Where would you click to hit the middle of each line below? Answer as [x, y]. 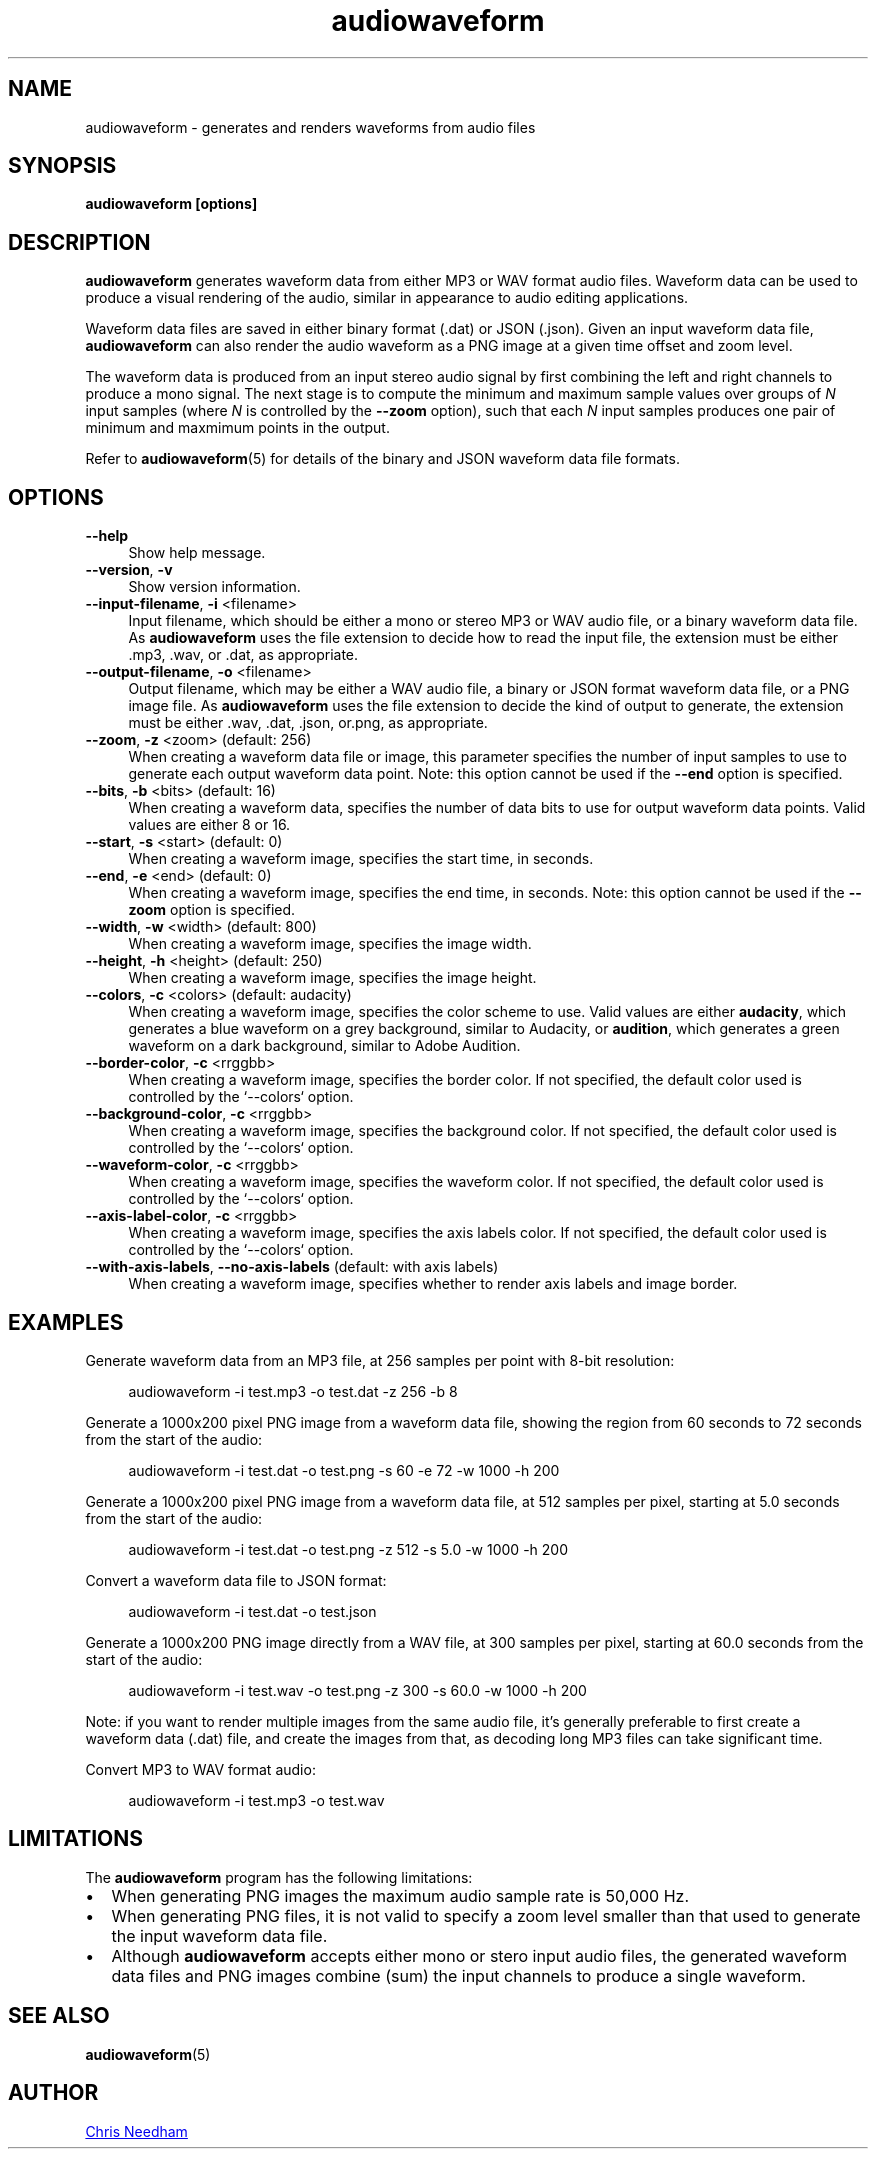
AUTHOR [53, 2093]
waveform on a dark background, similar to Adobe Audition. [324, 1046]
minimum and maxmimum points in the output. [237, 428]
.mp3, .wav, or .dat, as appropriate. [243, 655]
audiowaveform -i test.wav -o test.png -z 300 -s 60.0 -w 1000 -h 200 [357, 1690]
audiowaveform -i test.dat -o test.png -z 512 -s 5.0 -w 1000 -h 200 [348, 1549]
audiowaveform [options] [171, 204]
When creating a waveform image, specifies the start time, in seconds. [361, 859]
